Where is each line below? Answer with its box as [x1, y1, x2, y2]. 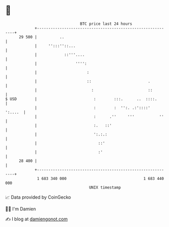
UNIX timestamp [89, 185, 121, 190]
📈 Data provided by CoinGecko [5, 194, 71, 200]
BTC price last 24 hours [80, 21, 133, 26]
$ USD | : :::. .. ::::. [5, 96, 157, 102]
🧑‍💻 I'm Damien [5, 206, 36, 212]
